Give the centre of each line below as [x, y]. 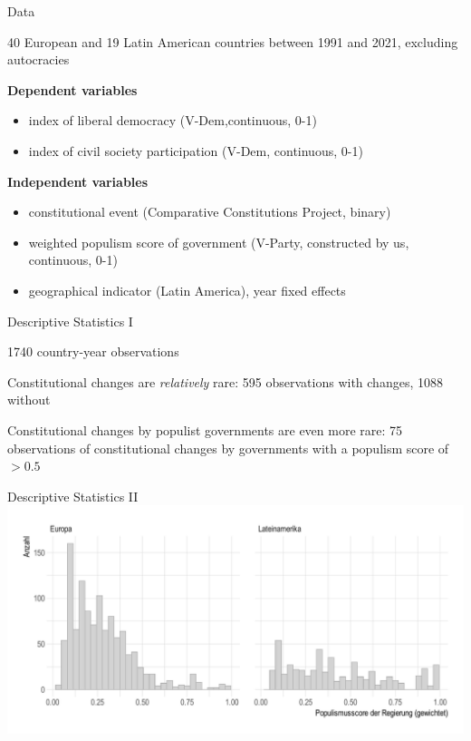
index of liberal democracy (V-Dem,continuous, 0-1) [173, 120]
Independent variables [78, 181]
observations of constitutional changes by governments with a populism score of [228, 448]
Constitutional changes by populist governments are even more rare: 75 [205, 429]
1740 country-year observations [93, 351]
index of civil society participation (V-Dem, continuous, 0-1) [196, 150]
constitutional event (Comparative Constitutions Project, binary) [210, 212]
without [29, 400]
